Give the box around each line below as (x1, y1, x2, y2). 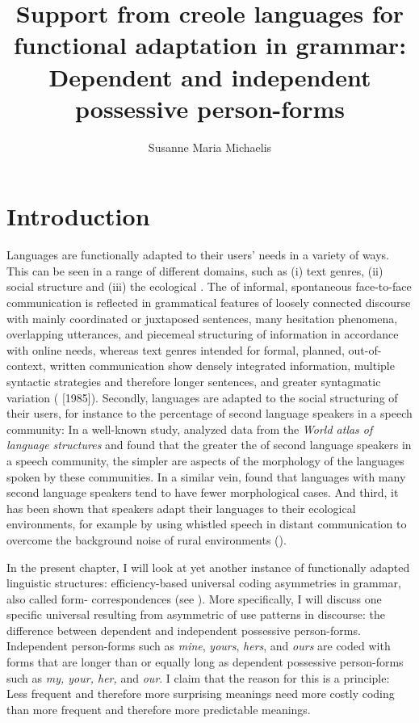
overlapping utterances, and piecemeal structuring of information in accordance (6, 326, 399, 343)
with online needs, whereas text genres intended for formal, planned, (6, 341, 345, 358)
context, (6, 357, 46, 374)
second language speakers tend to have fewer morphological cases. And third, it (6, 484, 399, 501)
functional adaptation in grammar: (13, 28, 407, 61)
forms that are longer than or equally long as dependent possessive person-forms (6, 654, 404, 670)
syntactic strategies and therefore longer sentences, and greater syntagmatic (6, 372, 381, 389)
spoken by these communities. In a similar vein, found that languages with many (6, 468, 406, 485)
